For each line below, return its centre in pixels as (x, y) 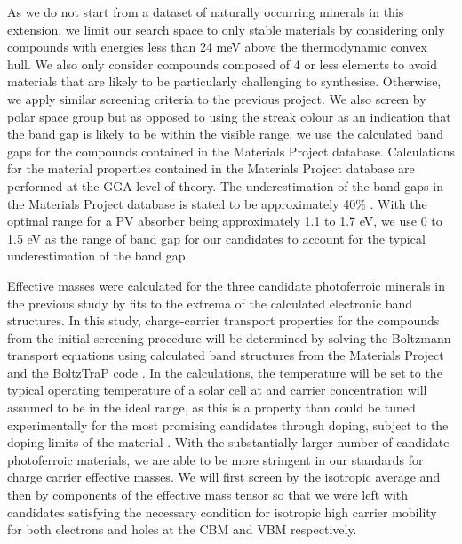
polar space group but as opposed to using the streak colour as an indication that (229, 116)
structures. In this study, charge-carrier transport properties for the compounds (223, 320)
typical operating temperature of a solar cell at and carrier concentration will (217, 390)
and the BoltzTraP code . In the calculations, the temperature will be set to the (225, 372)
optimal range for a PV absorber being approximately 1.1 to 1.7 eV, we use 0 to (225, 221)
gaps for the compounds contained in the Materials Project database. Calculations (231, 151)
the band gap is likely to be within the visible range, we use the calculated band (226, 134)
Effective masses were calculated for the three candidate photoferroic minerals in (227, 285)
